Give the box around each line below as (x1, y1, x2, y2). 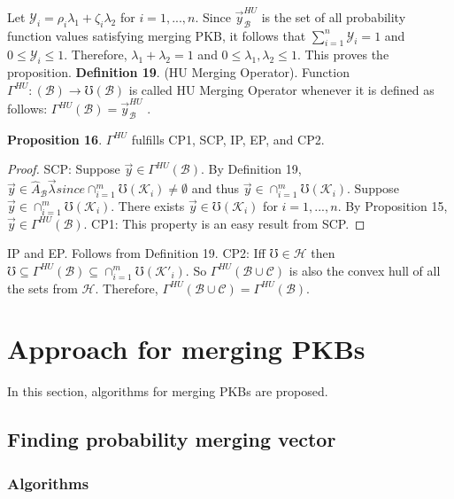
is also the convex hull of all (289, 261, 441, 279)
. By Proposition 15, (337, 196, 448, 214)
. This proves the (296, 45, 389, 64)
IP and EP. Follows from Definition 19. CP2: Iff (7, 244, 265, 262)
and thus (191, 179, 240, 198)
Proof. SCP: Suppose (7, 160, 120, 178)
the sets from (7, 278, 78, 297)
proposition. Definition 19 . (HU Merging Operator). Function (7, 63, 350, 82)
